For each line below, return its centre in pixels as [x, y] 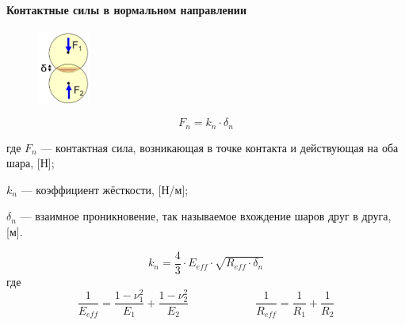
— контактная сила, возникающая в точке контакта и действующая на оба [220, 147]
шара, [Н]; [31, 163]
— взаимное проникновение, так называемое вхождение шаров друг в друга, [206, 216]
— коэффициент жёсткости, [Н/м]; [105, 189]
